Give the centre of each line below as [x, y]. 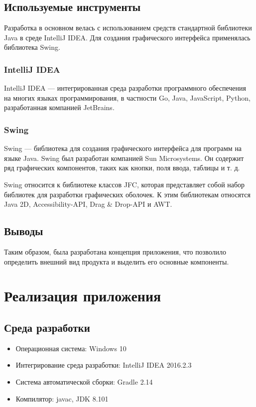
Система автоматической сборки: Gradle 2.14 [84, 381]
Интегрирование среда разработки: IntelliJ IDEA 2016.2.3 [104, 365]
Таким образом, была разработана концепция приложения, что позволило [115, 251]
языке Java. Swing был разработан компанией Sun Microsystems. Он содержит [124, 158]
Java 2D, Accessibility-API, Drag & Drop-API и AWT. [88, 204]
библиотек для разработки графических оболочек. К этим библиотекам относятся [127, 194]
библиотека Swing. [32, 47]
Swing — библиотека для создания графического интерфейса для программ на [123, 148]
